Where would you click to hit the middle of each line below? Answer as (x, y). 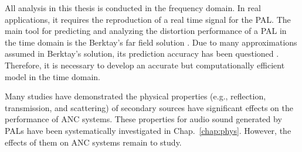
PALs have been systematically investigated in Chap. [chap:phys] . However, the (148, 130)
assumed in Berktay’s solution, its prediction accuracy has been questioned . (142, 53)
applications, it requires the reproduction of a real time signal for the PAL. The (148, 19)
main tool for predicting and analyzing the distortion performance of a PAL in (146, 31)
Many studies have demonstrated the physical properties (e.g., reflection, (135, 96)
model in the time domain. (52, 76)
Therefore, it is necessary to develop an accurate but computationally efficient (145, 65)
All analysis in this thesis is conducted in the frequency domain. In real (133, 8)
